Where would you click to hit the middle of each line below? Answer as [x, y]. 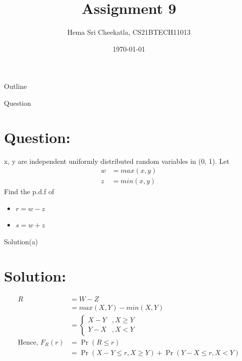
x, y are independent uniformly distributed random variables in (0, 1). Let [117, 161]
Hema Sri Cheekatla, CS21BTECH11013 [129, 32]
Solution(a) [21, 242]
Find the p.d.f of [29, 191]
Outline [15, 86]
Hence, [28, 342]
